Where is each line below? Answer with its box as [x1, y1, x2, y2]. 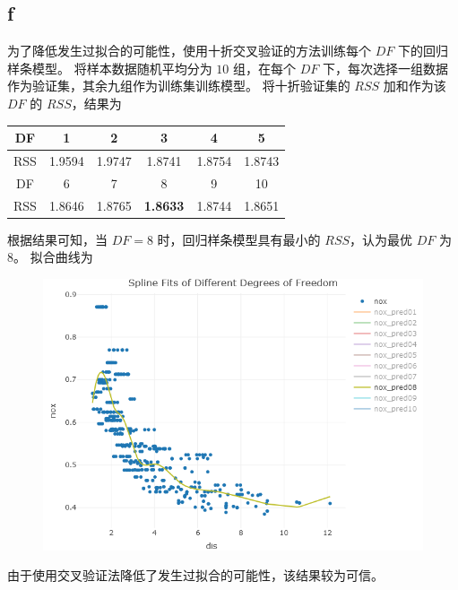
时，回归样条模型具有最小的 [157, 230, 321, 248]
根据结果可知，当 [7, 230, 108, 248]
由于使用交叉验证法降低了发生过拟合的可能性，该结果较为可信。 [7, 566, 384, 585]
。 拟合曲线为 [13, 247, 93, 266]
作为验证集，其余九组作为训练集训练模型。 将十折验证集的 [7, 76, 350, 95]
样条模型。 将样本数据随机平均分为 [7, 58, 212, 77]
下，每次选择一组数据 [322, 58, 448, 77]
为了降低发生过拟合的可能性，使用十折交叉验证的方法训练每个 [7, 41, 371, 60]
